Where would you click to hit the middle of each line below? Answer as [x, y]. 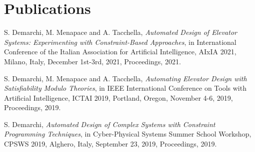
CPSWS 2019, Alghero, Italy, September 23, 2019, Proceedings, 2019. [110, 144]
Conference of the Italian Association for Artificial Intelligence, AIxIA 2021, [120, 52]
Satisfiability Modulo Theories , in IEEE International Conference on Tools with [125, 88]
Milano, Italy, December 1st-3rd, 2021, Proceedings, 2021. [92, 61]
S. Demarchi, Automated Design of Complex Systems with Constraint [110, 124]
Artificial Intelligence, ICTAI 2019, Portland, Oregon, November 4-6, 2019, [118, 97]
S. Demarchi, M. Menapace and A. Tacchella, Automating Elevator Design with [125, 78]
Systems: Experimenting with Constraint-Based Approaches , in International [120, 42]
